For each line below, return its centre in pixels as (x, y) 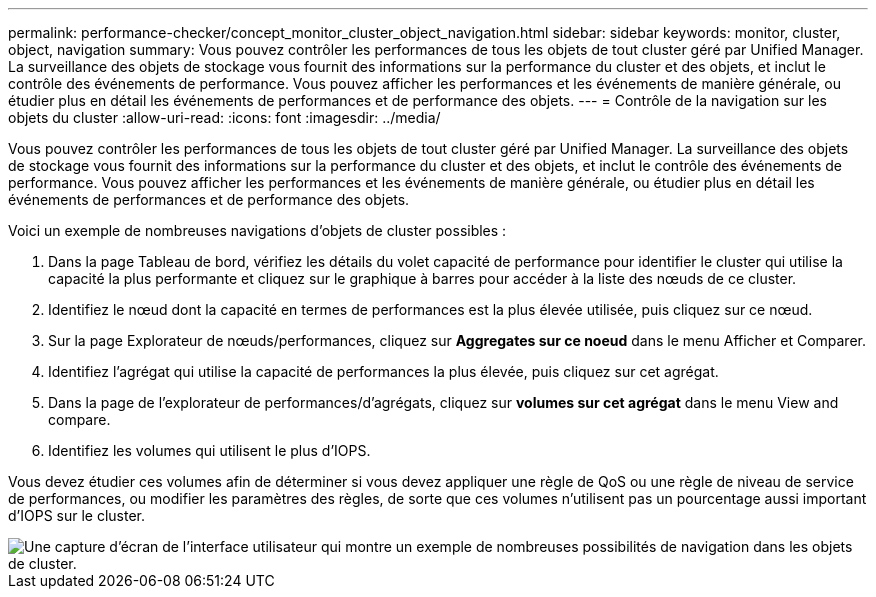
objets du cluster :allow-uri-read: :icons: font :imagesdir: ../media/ (224, 117)
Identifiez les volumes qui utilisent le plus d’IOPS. (209, 450)
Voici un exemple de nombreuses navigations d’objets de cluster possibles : (257, 230)
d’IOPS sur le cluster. (77, 515)
